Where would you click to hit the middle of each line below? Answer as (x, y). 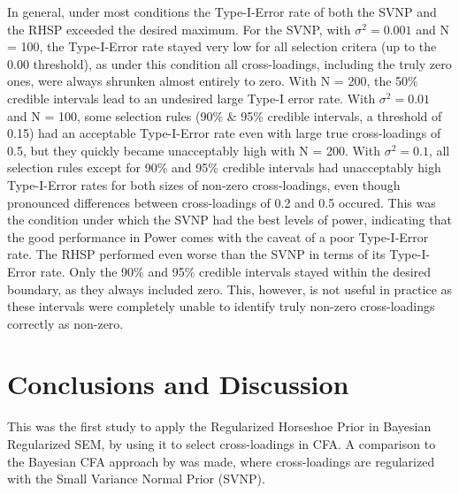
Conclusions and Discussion (178, 384)
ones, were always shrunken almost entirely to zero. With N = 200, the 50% (213, 81)
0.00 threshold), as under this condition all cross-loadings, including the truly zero (229, 63)
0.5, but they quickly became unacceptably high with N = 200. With (194, 150)
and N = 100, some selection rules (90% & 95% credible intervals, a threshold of (225, 115)
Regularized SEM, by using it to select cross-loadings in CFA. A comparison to (222, 444)
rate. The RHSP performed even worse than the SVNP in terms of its (196, 254)
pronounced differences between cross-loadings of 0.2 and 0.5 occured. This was (222, 202)
